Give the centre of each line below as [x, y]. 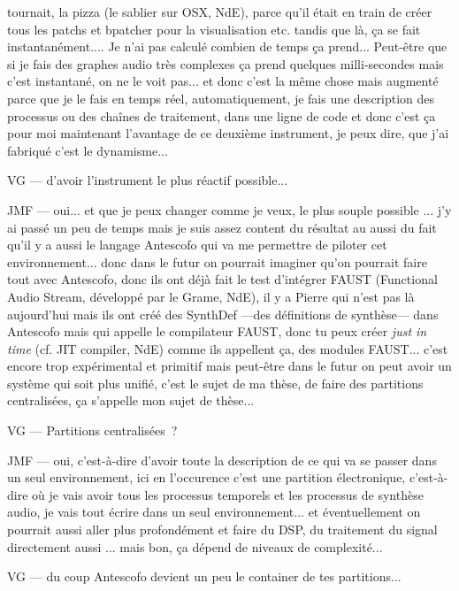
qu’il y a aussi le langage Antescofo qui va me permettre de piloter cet [197, 245]
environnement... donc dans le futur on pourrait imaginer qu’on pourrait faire [217, 261]
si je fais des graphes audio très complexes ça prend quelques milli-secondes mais [226, 63]
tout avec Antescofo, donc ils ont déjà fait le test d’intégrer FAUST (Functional [222, 279]
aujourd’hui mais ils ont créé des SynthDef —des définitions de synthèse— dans [223, 314]
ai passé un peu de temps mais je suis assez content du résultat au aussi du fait [222, 227]
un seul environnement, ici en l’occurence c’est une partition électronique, [207, 477]
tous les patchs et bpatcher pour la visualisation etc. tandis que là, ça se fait [214, 29]
